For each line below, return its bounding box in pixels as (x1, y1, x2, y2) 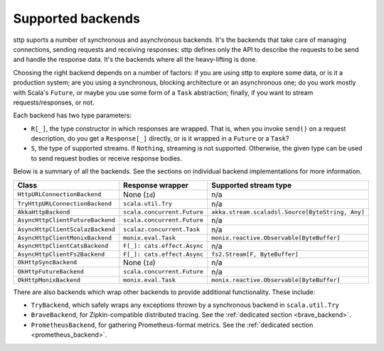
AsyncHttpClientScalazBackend (17, 226, 115, 234)
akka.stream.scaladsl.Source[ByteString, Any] (210, 208, 366, 216)
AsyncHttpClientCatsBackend (17, 242, 109, 250)
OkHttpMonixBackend (17, 276, 81, 283)
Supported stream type (210, 180, 292, 190)
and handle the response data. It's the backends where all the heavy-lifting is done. (13, 55, 257, 64)
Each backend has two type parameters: (13, 111, 132, 120)
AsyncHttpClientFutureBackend (17, 217, 115, 224)
